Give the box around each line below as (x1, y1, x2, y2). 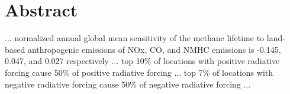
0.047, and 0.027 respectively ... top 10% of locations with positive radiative (5, 55, 280, 67)
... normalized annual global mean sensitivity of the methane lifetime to (5, 32, 265, 44)
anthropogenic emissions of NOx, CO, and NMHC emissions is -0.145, (27, 43, 281, 55)
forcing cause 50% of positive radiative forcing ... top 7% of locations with (5, 66, 273, 78)
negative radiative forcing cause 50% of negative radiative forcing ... (5, 78, 251, 90)
